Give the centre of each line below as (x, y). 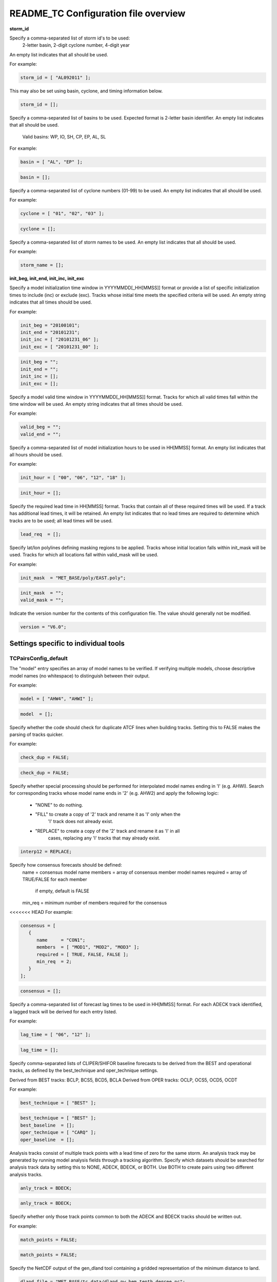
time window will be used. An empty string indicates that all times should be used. (96, 404)
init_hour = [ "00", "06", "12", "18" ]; (73, 478)
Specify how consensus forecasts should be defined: (66, 865)
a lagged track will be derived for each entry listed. (63, 1011)
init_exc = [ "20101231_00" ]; (60, 347)
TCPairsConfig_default (38, 658)
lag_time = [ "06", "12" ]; (55, 1035)
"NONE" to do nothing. (59, 805)
